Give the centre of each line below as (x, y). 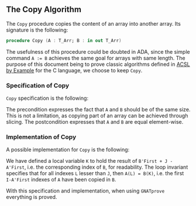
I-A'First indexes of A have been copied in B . (61, 180)
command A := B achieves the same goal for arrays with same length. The (96, 58)
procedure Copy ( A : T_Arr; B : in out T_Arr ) (64, 40)
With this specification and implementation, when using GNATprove (85, 191)
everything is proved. (32, 197)
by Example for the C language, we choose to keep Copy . (74, 70)
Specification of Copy (38, 85)
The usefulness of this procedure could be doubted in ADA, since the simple (98, 51)
